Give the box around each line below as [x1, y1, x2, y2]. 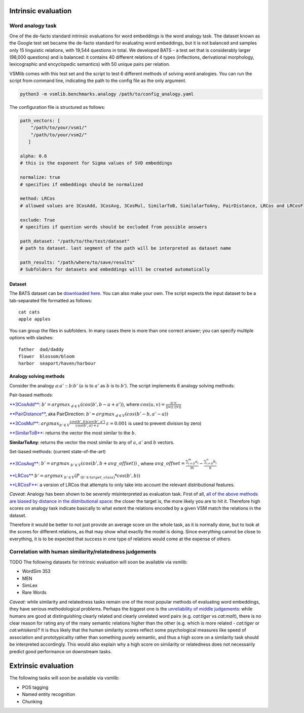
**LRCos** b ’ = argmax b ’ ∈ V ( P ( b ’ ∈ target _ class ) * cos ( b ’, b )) [9, 472, 140, 480]
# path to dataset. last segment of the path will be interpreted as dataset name [20, 246, 232, 251]
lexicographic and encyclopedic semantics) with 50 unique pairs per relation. [9, 61, 170, 67]
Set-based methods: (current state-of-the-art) [9, 449, 106, 455]
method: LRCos [20, 195, 55, 202]
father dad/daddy [18, 346, 64, 352]
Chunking [22, 698, 43, 704]
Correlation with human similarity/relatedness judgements [9, 548, 157, 556]
